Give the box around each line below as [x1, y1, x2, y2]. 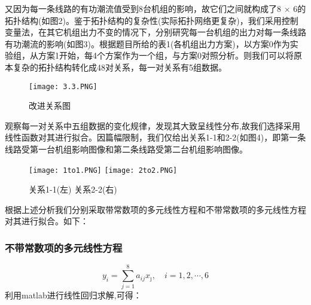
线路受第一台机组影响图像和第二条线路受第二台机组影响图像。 [5, 143, 248, 155]
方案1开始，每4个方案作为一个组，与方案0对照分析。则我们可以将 [38, 49, 294, 62]
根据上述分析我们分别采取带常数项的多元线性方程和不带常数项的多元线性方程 [5, 203, 306, 215]
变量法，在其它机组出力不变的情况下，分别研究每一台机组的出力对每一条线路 [5, 26, 306, 38]
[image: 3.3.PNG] [29, 82, 97, 91]
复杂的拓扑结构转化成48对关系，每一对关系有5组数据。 [13, 60, 227, 73]
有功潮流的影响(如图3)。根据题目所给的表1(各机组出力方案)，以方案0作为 [5, 37, 290, 50]
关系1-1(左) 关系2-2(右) [29, 183, 117, 196]
